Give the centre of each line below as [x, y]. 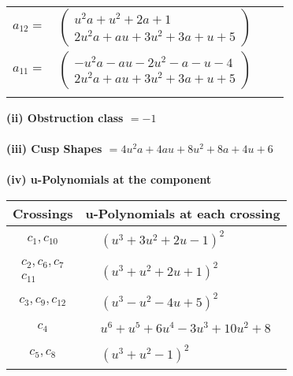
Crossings [43, 213]
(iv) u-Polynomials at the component [109, 179]
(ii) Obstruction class [65, 117]
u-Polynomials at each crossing [183, 213]
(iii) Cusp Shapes [54, 149]
